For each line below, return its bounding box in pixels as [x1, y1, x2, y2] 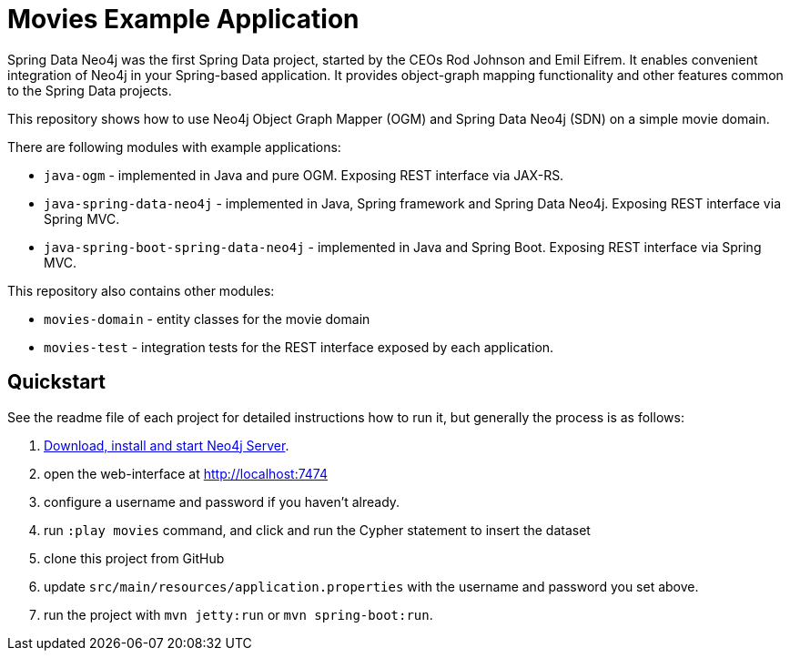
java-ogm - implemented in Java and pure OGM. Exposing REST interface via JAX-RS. [44, 167, 564, 183]
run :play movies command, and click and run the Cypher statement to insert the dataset [44, 521, 591, 538]
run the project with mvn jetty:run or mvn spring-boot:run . [44, 606, 433, 623]
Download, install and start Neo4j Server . [44, 437, 289, 453]
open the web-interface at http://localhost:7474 [44, 465, 329, 481]
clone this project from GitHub [44, 550, 225, 566]
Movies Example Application [7, 4, 360, 35]
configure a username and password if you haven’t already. [44, 493, 400, 510]
